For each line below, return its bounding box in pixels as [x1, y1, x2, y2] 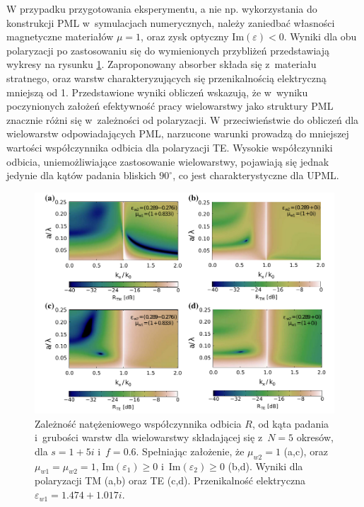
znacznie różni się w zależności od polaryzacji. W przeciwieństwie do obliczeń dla [6, 112, 359, 127]
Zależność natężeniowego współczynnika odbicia [35, 416, 242, 431]
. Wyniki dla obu [283, 29, 357, 44]
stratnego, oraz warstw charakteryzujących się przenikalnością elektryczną [6, 70, 327, 85]
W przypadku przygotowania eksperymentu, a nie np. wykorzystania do [6, 1, 317, 16]
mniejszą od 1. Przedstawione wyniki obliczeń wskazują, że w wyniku [6, 84, 308, 99]
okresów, [296, 430, 334, 445]
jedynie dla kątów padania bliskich [6, 168, 156, 183]
